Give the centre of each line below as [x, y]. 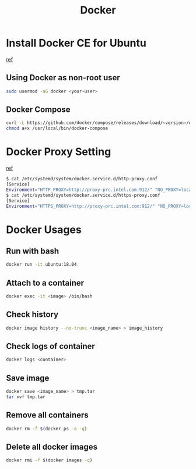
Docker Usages [44, 230]
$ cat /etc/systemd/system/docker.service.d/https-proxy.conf [83, 195]
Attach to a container [45, 283]
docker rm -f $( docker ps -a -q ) [47, 429]
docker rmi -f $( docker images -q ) [49, 460]
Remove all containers [47, 415]
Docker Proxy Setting [59, 152]
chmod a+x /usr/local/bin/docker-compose [57, 129]
